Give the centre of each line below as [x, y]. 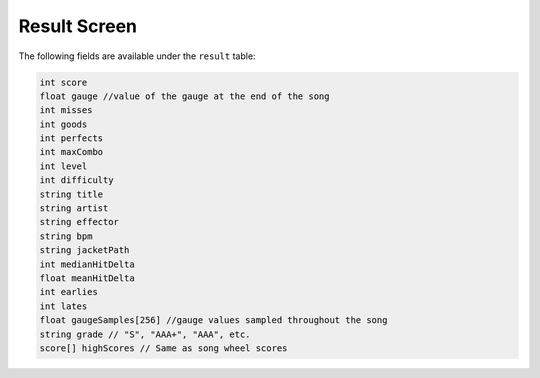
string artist [74, 208]
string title [71, 194]
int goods [63, 124]
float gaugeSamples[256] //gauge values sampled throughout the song [213, 320]
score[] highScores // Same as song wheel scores [163, 348]
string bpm [66, 236]
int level [63, 166]
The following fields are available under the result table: [137, 56]
